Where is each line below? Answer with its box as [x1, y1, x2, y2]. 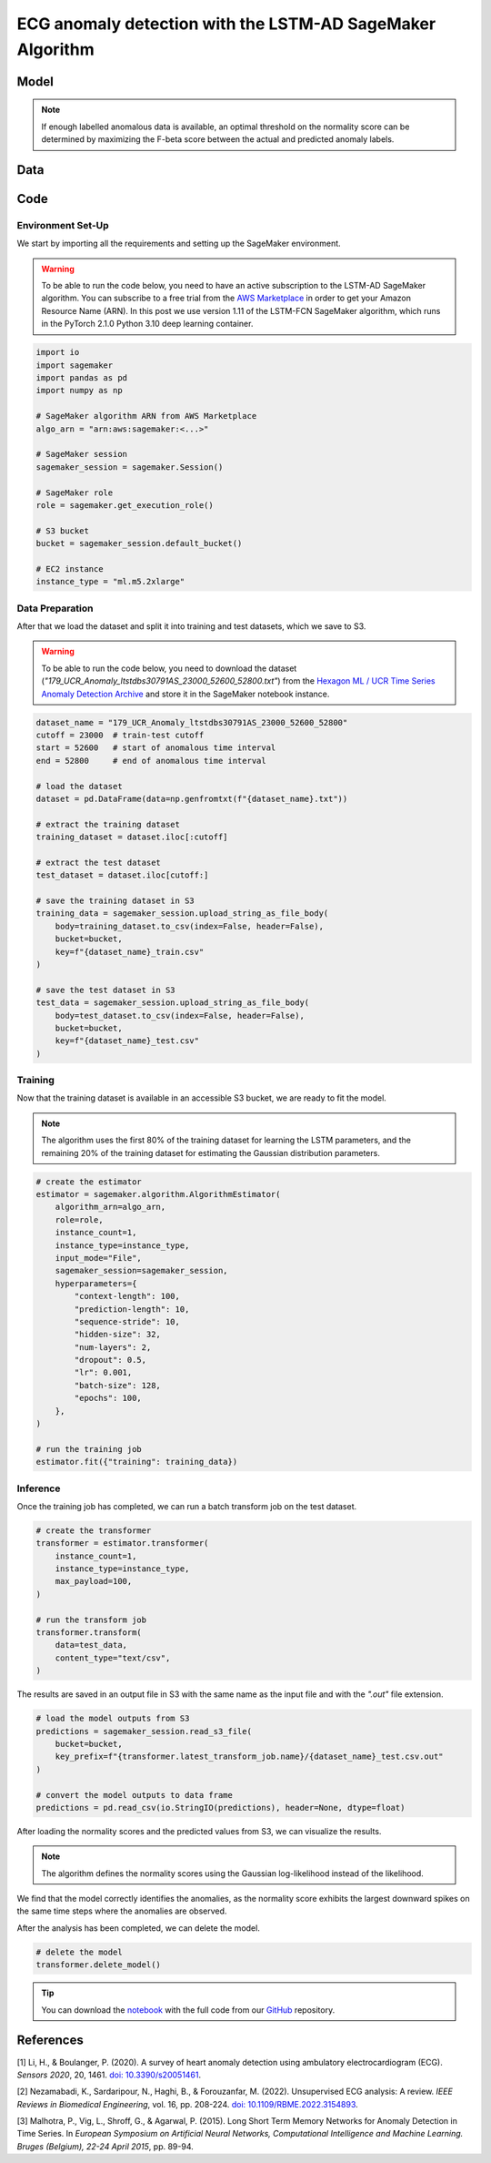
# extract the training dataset [35, 819, 181, 829]
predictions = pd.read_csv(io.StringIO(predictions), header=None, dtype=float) [35, 1802, 406, 1813]
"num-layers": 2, [74, 1342, 152, 1352]
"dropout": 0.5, [74, 1355, 147, 1366]
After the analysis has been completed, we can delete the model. [16, 1922, 261, 1934]
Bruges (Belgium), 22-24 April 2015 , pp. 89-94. [16, 2140, 195, 2152]
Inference [16, 1482, 61, 1495]
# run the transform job [35, 1614, 147, 1625]
